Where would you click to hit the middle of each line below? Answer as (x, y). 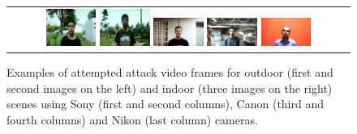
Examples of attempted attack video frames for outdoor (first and (170, 71)
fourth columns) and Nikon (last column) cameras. (132, 119)
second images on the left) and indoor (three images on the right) (170, 88)
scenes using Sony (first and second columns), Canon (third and (166, 104)
